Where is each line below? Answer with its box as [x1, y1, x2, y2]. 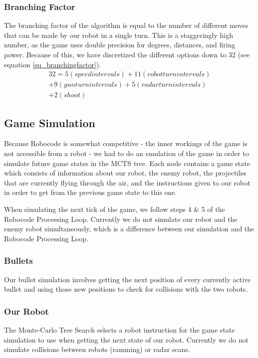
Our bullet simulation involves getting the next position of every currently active [4, 274, 251, 284]
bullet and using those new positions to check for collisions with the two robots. [4, 284, 248, 294]
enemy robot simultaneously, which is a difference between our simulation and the [4, 223, 255, 234]
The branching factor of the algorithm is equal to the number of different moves [4, 20, 249, 30]
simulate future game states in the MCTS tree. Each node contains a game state [4, 158, 250, 168]
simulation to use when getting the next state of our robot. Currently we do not [4, 334, 249, 345]
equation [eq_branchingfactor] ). [4, 59, 101, 69]
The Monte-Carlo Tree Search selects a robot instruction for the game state [4, 325, 235, 335]
